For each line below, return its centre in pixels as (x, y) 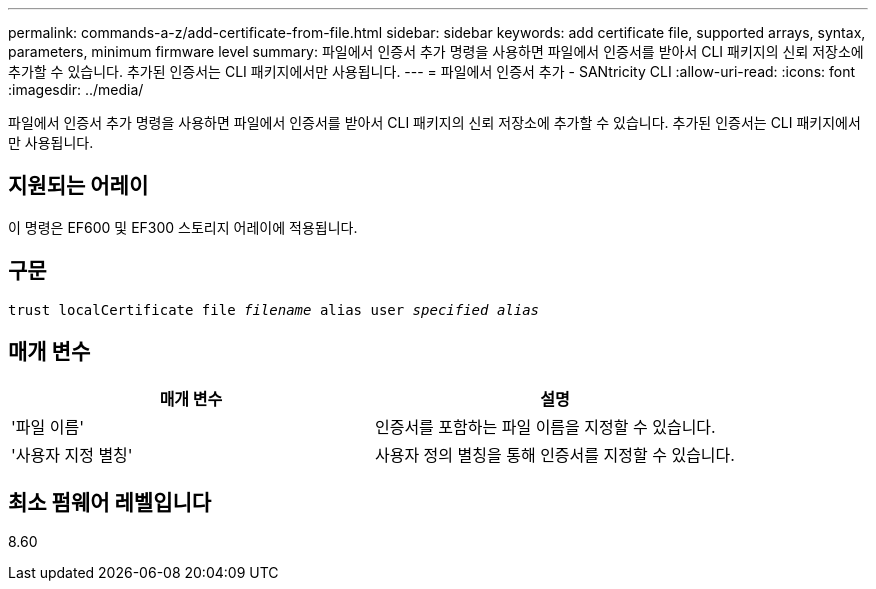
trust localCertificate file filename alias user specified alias (274, 309)
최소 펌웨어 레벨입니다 (110, 502)
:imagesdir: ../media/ (76, 89)
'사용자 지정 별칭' (72, 454)
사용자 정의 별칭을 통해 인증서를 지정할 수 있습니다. (554, 454)
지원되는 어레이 (78, 186)
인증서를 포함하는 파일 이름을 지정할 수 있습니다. (545, 426)
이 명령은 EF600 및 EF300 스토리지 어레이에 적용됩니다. (183, 227)
